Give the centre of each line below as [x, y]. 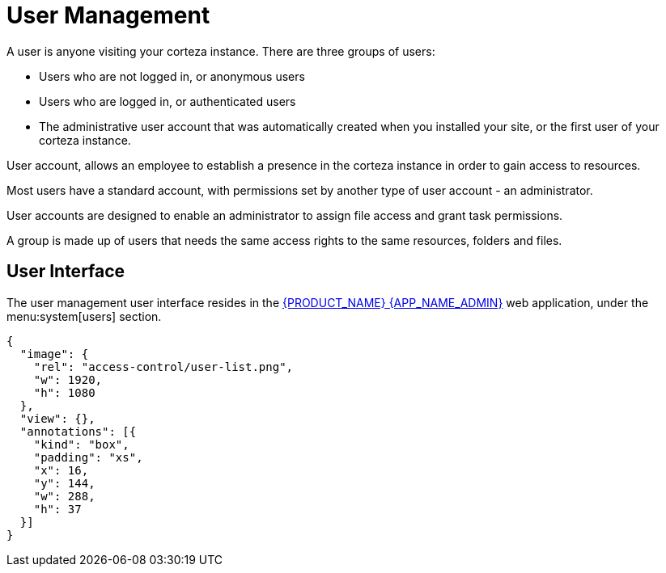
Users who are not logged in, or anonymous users [172, 76]
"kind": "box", [81, 444]
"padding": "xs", [88, 457]
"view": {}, [57, 418]
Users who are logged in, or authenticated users [168, 101]
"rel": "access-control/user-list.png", [163, 367]
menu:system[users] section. [84, 316]
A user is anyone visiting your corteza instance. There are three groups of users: [221, 51]
